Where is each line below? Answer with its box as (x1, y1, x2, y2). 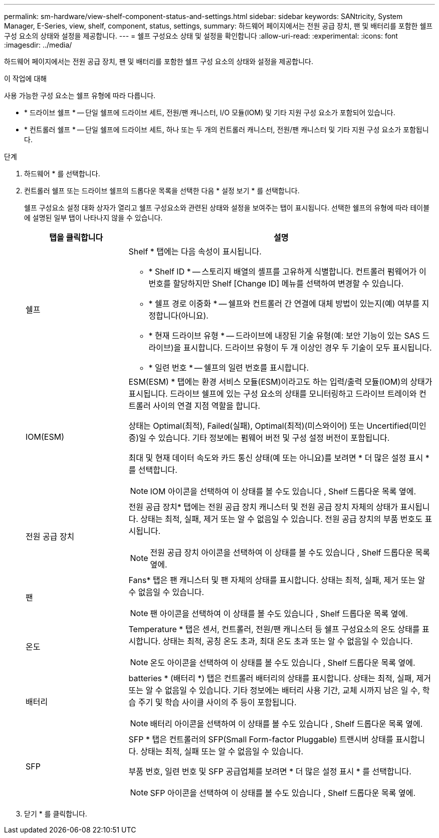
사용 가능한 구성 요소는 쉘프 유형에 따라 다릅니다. (4, 91, 156, 100)
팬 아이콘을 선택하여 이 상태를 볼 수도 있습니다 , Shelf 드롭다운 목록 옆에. (150, 609, 408, 619)
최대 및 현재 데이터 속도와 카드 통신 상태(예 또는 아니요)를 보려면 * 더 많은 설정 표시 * (128, 453, 429, 463)
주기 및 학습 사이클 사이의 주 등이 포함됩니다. (138, 697, 297, 707)
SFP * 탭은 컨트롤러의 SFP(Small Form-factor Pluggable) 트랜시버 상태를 (128, 734, 393, 744)
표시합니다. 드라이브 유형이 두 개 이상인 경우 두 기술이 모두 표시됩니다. (183, 343, 432, 353)
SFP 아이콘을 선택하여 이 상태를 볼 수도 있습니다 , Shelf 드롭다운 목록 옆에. (150, 788, 416, 798)
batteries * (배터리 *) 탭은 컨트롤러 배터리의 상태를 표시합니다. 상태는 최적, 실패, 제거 (128, 673, 431, 683)
